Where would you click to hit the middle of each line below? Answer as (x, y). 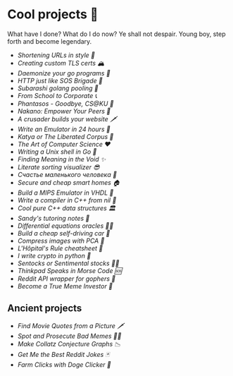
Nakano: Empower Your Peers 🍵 (64, 111)
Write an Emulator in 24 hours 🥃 (64, 129)
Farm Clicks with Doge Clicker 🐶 (64, 364)
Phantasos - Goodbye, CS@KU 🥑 (65, 103)
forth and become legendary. (50, 41)
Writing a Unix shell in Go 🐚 (57, 152)
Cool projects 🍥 (53, 14)
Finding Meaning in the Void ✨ (62, 159)
